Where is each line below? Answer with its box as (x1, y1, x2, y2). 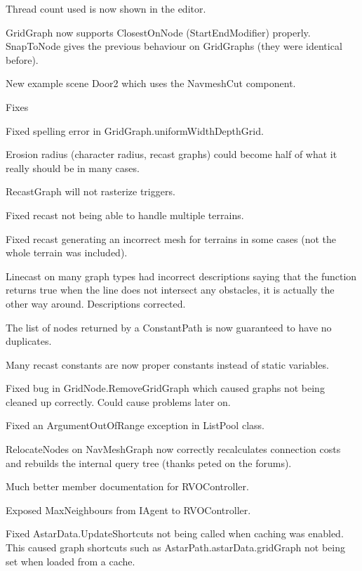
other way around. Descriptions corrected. (6, 296, 186, 310)
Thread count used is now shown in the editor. (6, 1, 206, 15)
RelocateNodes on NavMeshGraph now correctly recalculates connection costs (6, 442, 341, 457)
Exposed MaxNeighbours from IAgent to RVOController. (6, 502, 251, 517)
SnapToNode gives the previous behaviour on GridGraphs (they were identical (6, 39, 342, 53)
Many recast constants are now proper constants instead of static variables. (6, 357, 329, 372)
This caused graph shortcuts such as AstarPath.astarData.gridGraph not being (6, 540, 345, 555)
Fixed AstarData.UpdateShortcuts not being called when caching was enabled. (6, 526, 344, 541)
